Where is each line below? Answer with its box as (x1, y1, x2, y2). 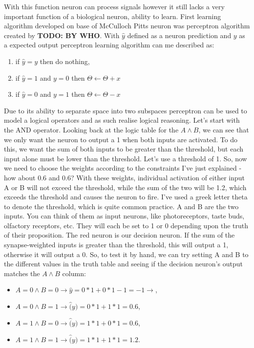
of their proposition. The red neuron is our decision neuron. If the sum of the (4, 230, 235, 240)
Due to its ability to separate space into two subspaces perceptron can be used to (4, 105, 247, 115)
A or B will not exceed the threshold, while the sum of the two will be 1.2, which (4, 182, 247, 192)
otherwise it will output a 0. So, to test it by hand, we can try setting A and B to (4, 249, 249, 259)
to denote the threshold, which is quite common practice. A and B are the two (4, 201, 239, 211)
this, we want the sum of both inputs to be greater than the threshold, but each (4, 144, 244, 154)
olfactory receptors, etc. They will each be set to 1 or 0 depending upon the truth (4, 220, 249, 230)
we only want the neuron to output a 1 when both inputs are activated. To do (4, 134, 238, 144)
